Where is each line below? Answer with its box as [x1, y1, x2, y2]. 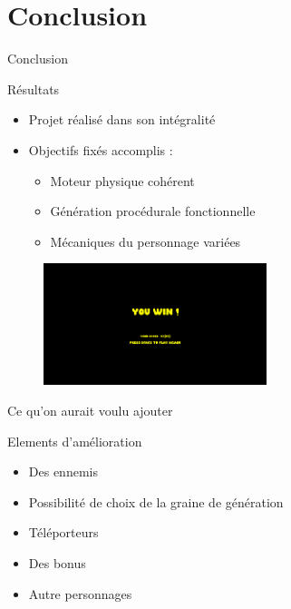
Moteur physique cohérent [50, 171, 195, 190]
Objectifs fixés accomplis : [28, 140, 173, 159]
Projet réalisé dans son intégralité [28, 110, 216, 129]
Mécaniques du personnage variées [50, 231, 241, 250]
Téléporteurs [28, 523, 99, 542]
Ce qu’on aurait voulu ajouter [7, 401, 173, 419]
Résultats [7, 79, 60, 98]
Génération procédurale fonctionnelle [50, 201, 256, 221]
